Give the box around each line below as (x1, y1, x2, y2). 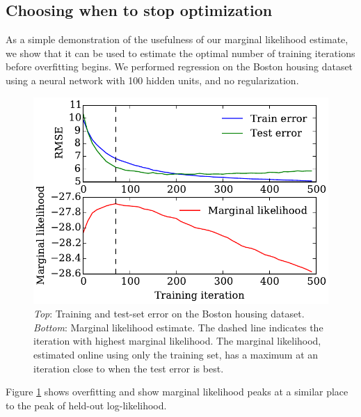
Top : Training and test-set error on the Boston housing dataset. (33, 306, 305, 321)
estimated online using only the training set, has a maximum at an (33, 347, 319, 362)
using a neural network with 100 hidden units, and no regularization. (6, 72, 299, 87)
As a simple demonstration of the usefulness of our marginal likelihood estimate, (6, 32, 348, 47)
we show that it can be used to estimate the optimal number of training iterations (6, 45, 355, 60)
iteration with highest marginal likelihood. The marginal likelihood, (33, 333, 321, 348)
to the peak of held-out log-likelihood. (6, 398, 167, 412)
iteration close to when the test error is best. (33, 361, 224, 375)
